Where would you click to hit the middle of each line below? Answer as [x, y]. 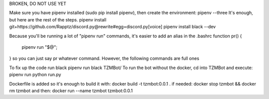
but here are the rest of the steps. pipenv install [58, 19]
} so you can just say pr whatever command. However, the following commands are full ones [104, 58]
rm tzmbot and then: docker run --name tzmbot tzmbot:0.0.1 [71, 91]
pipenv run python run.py [35, 75]
